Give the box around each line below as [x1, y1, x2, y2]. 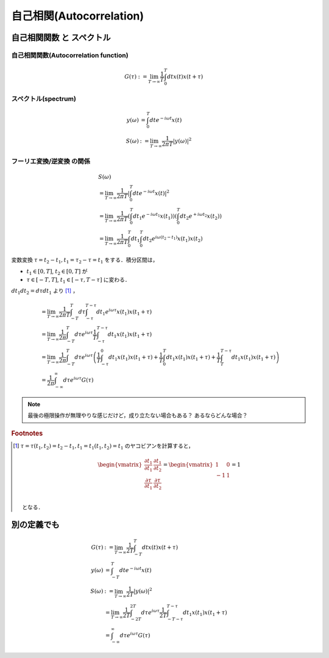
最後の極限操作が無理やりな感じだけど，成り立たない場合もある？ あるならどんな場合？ [27, 412, 248, 419]
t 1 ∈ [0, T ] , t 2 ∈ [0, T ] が [26, 267, 88, 276]
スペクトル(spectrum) [11, 95, 76, 103]
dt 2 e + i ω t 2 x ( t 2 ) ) [180, 211, 222, 221]
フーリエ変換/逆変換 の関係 [11, 157, 91, 165]
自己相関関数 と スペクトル [11, 32, 111, 43]
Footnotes [11, 429, 43, 437]
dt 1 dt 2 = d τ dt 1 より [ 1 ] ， [11, 287, 79, 296]
